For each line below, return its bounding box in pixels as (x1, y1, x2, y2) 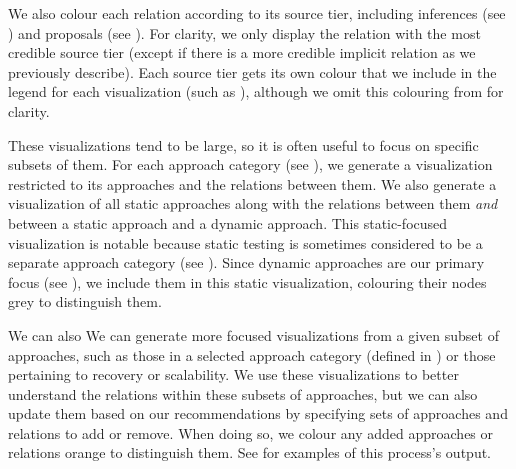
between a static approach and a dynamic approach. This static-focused (8, 212, 448, 233)
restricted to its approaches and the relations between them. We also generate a (8, 173, 497, 194)
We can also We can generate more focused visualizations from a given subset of (8, 324, 499, 345)
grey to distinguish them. (8, 291, 162, 312)
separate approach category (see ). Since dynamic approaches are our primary (8, 252, 485, 273)
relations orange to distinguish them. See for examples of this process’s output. (8, 442, 491, 463)
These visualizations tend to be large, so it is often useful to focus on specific (8, 134, 479, 155)
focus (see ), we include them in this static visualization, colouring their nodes (8, 271, 487, 292)
